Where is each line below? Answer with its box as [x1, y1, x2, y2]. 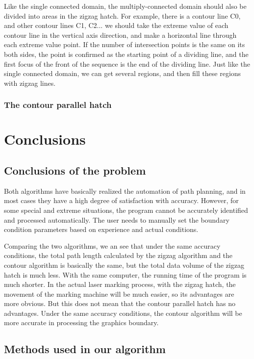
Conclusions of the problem [4, 162, 146, 178]
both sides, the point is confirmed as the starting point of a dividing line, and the [4, 49, 249, 59]
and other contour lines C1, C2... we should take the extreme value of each [4, 20, 229, 30]
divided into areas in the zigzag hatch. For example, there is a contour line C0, [4, 10, 241, 21]
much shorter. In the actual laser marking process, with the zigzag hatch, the [4, 279, 236, 289]
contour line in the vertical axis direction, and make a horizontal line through [4, 29, 237, 40]
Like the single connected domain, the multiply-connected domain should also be [4, 1, 247, 11]
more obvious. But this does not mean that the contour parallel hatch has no [4, 298, 235, 308]
